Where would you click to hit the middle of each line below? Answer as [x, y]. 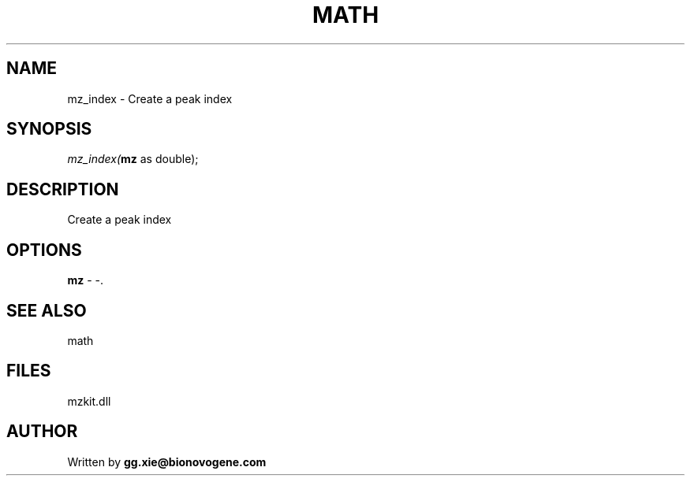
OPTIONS [44, 250]
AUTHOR [42, 432]
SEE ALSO [47, 310]
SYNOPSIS [49, 129]
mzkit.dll [89, 401]
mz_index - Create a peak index [150, 98]
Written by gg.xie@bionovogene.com [167, 462]
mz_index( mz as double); [133, 159]
